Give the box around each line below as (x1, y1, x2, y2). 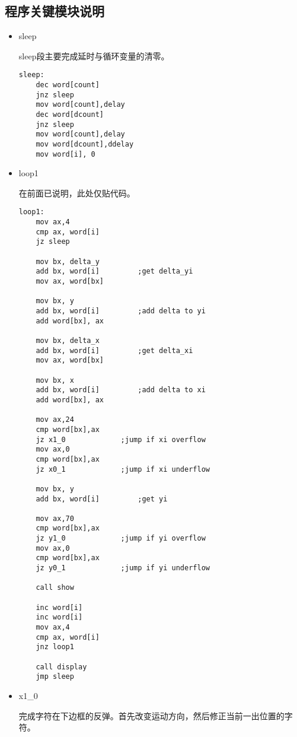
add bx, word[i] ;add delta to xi (36, 386, 206, 395)
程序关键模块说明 (5, 2, 104, 20)
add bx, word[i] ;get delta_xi (36, 346, 193, 355)
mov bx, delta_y (36, 257, 100, 266)
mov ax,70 (36, 514, 74, 523)
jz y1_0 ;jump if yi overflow (36, 534, 206, 543)
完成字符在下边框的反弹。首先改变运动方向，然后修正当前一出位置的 (18, 709, 285, 722)
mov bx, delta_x (36, 336, 100, 345)
